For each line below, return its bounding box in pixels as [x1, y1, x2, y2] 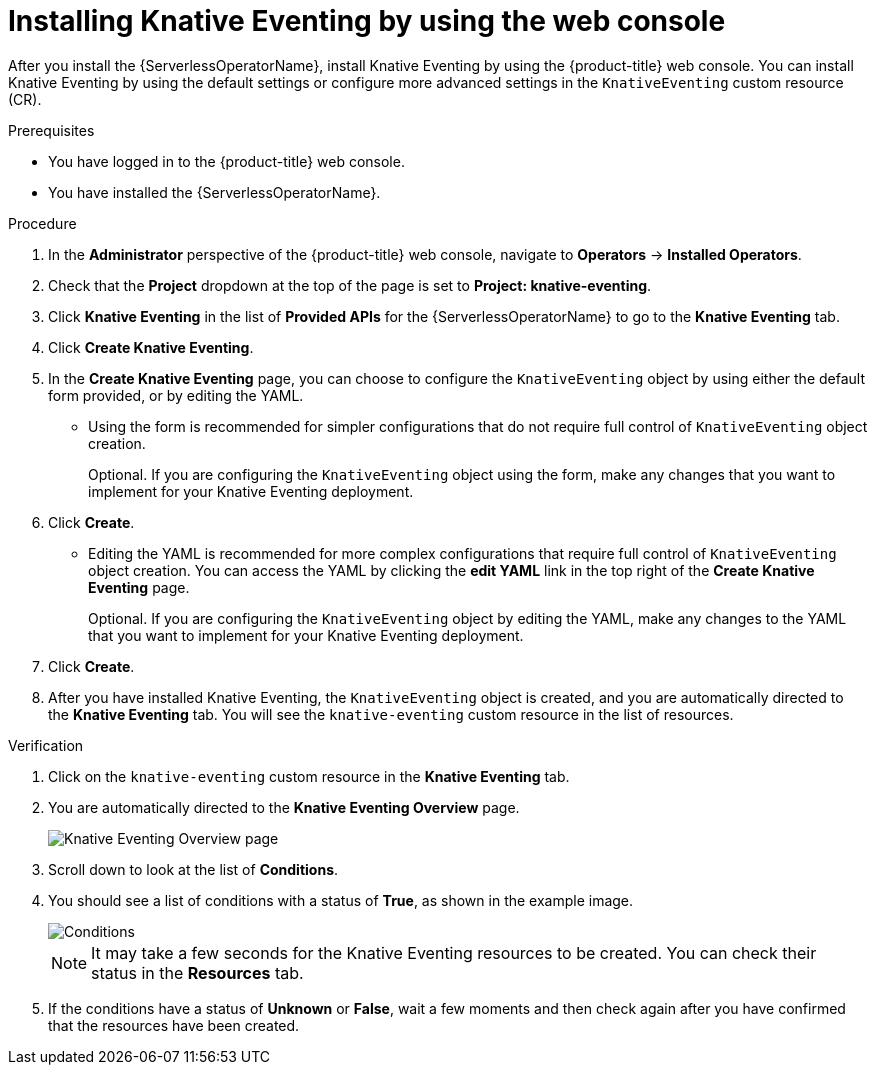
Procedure [8, 214, 77, 232]
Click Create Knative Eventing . [48, 338, 254, 356]
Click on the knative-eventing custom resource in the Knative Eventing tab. [48, 767, 570, 785]
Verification [8, 736, 84, 754]
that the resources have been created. [48, 1016, 300, 1034]
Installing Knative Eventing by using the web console [8, 4, 726, 38]
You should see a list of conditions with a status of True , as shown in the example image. [48, 891, 634, 909]
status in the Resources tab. [91, 962, 304, 983]
